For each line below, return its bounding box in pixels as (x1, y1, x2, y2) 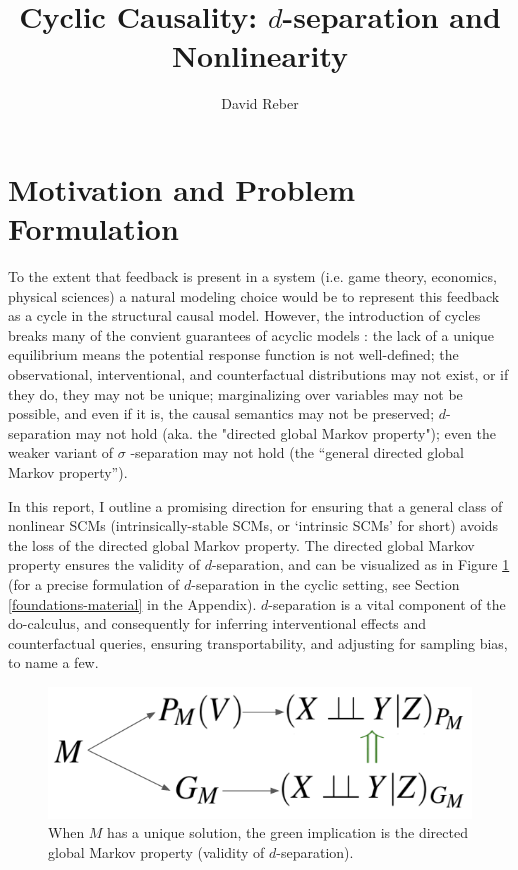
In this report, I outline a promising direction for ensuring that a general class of (8, 495, 503, 516)
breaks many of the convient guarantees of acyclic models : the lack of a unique (8, 324, 495, 345)
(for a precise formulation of (8, 573, 180, 594)
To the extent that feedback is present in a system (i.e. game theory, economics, (8, 266, 497, 287)
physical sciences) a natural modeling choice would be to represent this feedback (8, 285, 500, 306)
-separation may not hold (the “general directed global (130, 442, 464, 463)
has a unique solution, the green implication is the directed (107, 822, 468, 843)
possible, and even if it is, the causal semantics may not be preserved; (8, 403, 435, 424)
